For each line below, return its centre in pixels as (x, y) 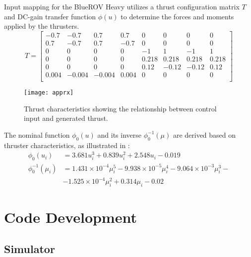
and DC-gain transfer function (50, 16)
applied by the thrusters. (42, 26)
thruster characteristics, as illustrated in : (67, 145)
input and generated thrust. (66, 118)
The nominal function (37, 134)
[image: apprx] (49, 93)
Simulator (30, 248)
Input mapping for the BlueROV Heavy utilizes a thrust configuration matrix (122, 6)
